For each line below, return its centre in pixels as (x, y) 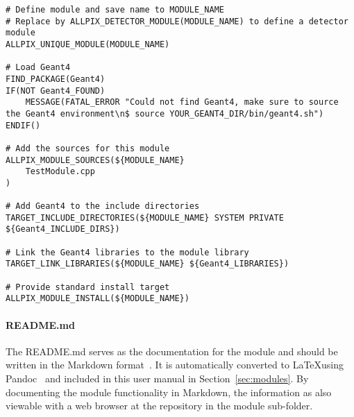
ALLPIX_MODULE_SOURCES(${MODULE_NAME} (95, 160)
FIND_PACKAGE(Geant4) (56, 79)
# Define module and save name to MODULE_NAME (115, 10)
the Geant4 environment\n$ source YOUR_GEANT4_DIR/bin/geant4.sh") (165, 113)
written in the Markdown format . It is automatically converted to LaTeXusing (175, 365)
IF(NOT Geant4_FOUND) (56, 91)
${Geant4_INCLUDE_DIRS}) (63, 229)
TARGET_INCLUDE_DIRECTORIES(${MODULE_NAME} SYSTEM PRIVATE (145, 218)
